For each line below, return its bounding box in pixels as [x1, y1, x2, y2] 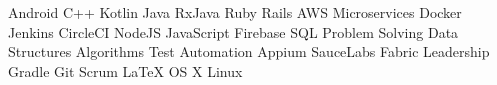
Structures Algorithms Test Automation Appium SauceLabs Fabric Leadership [8, 41, 490, 62]
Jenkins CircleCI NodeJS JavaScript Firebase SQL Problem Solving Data [8, 21, 459, 42]
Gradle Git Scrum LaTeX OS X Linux [8, 60, 243, 81]
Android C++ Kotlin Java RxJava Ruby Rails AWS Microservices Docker [8, 2, 462, 22]
